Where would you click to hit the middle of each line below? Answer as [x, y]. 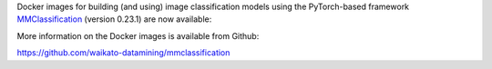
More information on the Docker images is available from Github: [138, 35]
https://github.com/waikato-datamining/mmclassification [123, 53]
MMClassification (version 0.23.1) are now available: [114, 19]
